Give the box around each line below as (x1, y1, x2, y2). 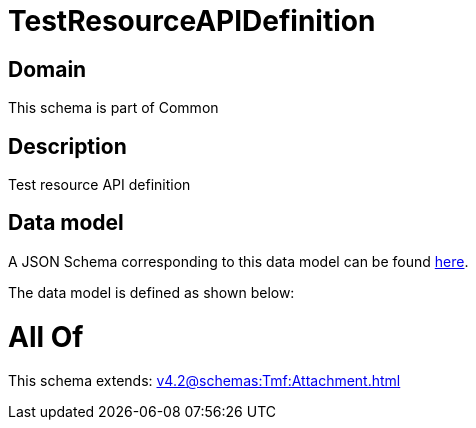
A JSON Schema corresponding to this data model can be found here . (8, 252, 469, 270)
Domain (8, 56, 87, 82)
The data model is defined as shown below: (8, 283, 295, 301)
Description (8, 133, 127, 159)
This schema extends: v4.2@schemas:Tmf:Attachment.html (8, 372, 401, 390)
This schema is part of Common (8, 99, 219, 117)
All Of (8, 319, 84, 354)
